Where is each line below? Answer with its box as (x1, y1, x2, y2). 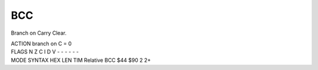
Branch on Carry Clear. (11, 29, 67, 36)
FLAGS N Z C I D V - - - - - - (11, 48, 79, 55)
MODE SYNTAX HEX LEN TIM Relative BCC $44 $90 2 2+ (11, 56, 151, 64)
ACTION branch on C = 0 (11, 40, 72, 47)
